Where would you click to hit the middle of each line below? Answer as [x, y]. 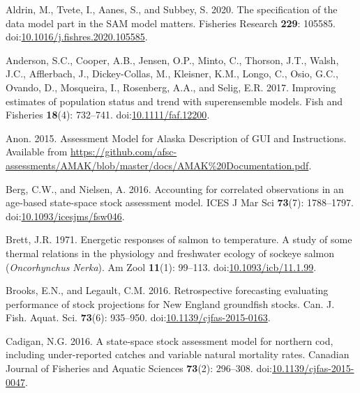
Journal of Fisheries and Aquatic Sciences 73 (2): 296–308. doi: [139, 368]
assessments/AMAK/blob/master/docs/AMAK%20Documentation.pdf [157, 165]
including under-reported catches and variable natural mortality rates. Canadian [178, 354]
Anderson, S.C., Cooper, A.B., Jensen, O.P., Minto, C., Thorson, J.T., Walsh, [172, 60]
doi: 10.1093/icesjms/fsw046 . [65, 216]
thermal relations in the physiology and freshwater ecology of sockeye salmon [170, 253]
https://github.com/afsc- [124, 152]
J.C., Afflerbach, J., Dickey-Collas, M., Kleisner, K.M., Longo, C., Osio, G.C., [172, 74]
